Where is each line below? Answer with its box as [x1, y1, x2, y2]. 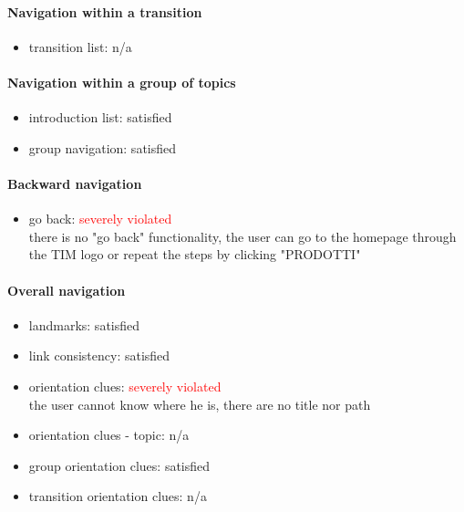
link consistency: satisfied [28, 346, 170, 365]
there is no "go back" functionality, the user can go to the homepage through [28, 226, 457, 246]
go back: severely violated [28, 209, 172, 228]
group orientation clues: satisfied [28, 455, 211, 475]
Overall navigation [7, 280, 126, 299]
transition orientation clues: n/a [28, 486, 207, 506]
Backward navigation [7, 173, 142, 193]
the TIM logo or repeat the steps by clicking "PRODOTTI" [28, 245, 361, 264]
